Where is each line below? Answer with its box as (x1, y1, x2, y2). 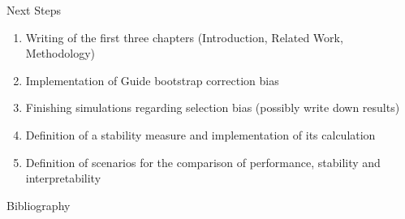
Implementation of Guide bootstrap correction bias (25, 71, 279, 88)
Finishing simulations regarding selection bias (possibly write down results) (25, 99, 400, 116)
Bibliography (6, 196, 71, 213)
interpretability (25, 170, 101, 187)
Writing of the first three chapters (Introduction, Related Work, (25, 28, 343, 45)
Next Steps (6, 2, 61, 18)
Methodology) (25, 45, 95, 62)
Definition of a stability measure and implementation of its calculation (25, 126, 376, 143)
